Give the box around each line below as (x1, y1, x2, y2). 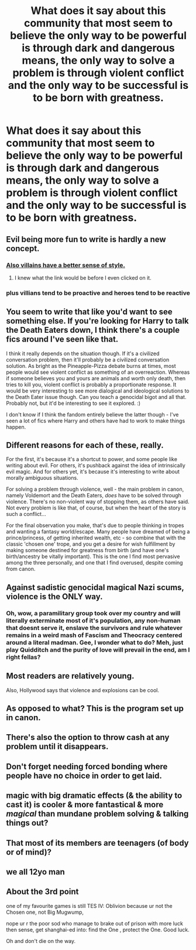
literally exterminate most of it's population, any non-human (6, 616, 181, 624)
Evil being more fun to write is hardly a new (6, 234, 166, 244)
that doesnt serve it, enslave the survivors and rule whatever (6, 624, 183, 632)
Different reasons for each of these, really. (6, 440, 164, 450)
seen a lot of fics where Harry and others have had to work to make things (6, 417, 185, 424)
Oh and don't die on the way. (6, 937, 76, 944)
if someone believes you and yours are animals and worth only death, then (6, 374, 186, 381)
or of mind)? (6, 847, 51, 857)
